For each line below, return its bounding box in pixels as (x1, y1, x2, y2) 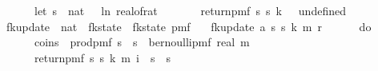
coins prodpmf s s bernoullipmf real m (34, 34, 250, 50)
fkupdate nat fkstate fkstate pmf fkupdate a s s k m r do (6, 18, 372, 34)
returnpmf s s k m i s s (34, 49, 171, 65)
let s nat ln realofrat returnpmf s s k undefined (34, 2, 346, 18)
